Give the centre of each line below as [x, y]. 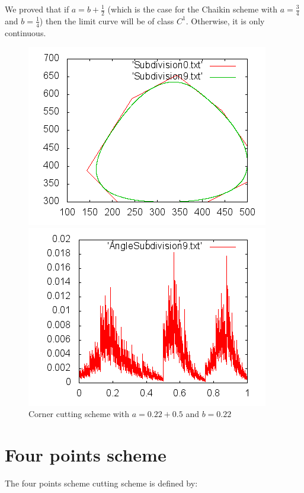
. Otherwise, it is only [225, 20]
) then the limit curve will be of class [107, 20]
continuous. [25, 32]
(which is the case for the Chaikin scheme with [193, 9]
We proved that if [37, 9]
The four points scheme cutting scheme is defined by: [101, 483]
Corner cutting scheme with [79, 414]
